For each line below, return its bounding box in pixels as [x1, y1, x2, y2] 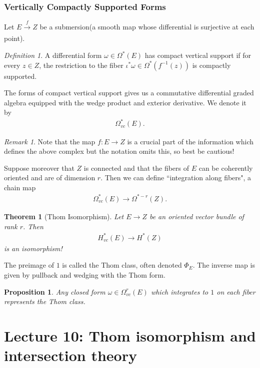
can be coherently [198, 162, 253, 173]
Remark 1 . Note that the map [4, 136, 95, 146]
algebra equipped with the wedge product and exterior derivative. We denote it [4, 97, 246, 107]
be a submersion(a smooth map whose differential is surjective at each [39, 21, 254, 32]
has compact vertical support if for [144, 50, 251, 60]
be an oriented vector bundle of [149, 211, 244, 221]
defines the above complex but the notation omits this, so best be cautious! [4, 146, 234, 156]
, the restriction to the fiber [39, 59, 123, 70]
